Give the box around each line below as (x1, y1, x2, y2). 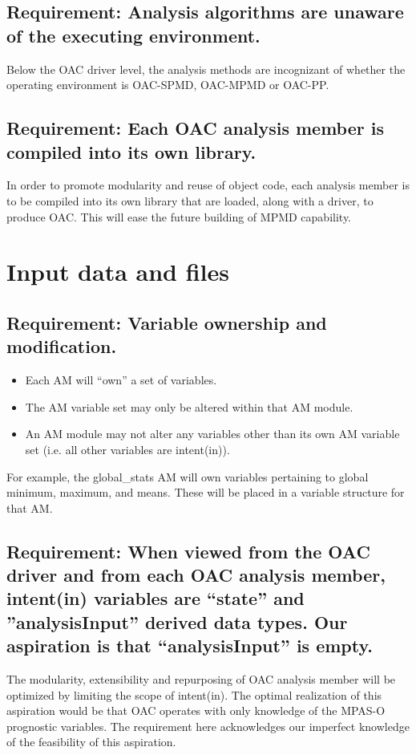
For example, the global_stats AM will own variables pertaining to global (6, 468, 369, 485)
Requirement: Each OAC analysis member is (6, 116, 384, 140)
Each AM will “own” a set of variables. (25, 371, 217, 388)
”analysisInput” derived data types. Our (6, 609, 348, 634)
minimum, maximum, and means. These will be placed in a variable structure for (6, 484, 405, 501)
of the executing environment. (6, 22, 261, 47)
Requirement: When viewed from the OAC (6, 538, 370, 563)
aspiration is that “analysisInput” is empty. (6, 633, 373, 658)
